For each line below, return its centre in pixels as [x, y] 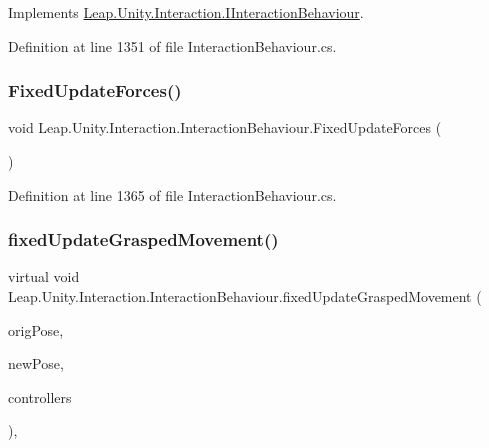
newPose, [36, 363]
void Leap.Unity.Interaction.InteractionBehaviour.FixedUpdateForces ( [225, 127]
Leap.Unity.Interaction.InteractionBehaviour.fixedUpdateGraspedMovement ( [245, 296]
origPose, [36, 329]
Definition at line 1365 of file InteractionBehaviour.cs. [172, 194]
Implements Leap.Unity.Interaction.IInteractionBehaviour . [186, 12]
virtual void [44, 276]
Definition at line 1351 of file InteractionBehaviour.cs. [172, 45]
